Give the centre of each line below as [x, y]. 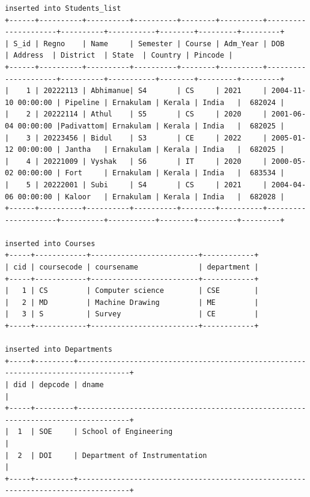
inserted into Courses [50, 243]
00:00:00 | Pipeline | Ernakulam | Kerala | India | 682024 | [151, 102]
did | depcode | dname [59, 385]
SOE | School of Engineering [106, 432]
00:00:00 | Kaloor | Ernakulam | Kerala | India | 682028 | [151, 197]
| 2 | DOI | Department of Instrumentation [106, 455]
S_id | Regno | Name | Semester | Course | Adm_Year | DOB [149, 44]
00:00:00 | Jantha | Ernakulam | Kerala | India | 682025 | [151, 150]
